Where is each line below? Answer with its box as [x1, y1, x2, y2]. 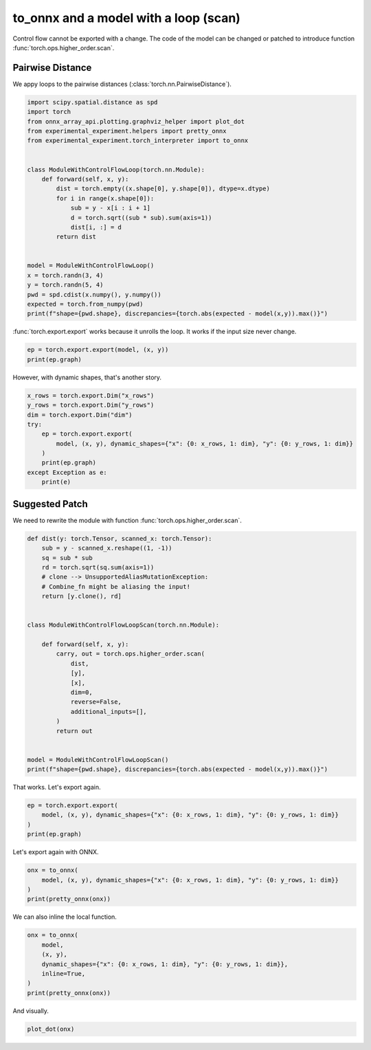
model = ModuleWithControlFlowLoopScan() [27, 756, 169, 763]
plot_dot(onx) [27, 1025, 75, 1033]
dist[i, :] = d [70, 223, 122, 231]
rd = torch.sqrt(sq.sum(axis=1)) [41, 563, 155, 571]
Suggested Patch [12, 498, 89, 510]
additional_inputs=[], [70, 708, 147, 715]
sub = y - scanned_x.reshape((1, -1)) [41, 544, 172, 552]
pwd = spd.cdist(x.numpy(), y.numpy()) [27, 291, 161, 298]
